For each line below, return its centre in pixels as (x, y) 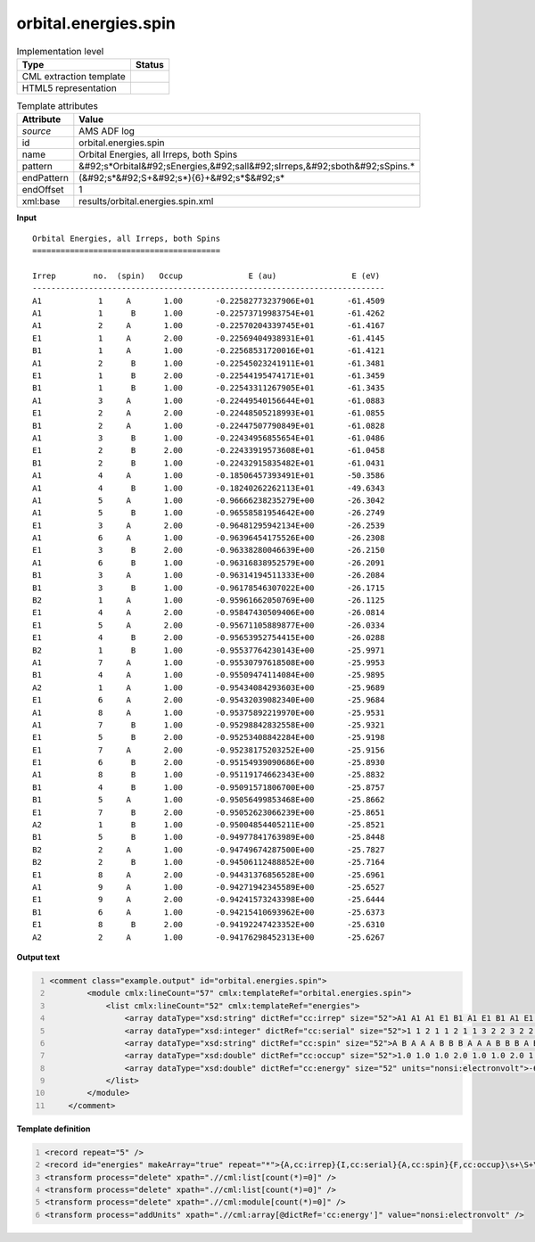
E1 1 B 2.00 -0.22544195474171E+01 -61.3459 (209, 375)
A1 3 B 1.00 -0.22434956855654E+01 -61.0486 (209, 438)
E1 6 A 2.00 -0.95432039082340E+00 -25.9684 (209, 700)
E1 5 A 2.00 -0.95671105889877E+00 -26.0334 (209, 625)
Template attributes (57, 106)
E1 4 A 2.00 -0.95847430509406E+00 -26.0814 (209, 613)
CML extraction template (74, 76)
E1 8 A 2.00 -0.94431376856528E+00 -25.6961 (209, 875)
